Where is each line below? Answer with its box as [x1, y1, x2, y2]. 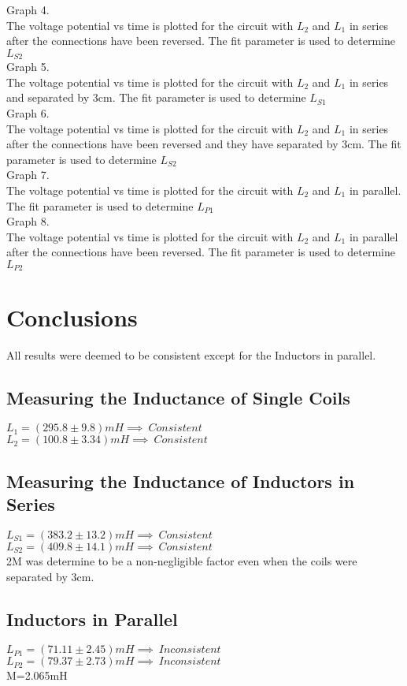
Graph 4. [6, 2, 50, 17]
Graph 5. [6, 58, 50, 75]
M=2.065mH [6, 667, 68, 684]
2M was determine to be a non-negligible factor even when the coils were [6, 552, 357, 569]
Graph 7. [6, 166, 50, 183]
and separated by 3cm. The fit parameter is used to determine [6, 89, 306, 106]
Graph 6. [6, 105, 50, 121]
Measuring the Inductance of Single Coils [6, 385, 350, 409]
